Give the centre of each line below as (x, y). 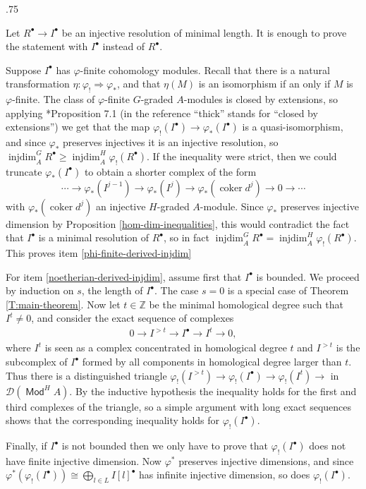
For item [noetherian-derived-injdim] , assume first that (124, 276)
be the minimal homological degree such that (246, 304)
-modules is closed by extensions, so (261, 99)
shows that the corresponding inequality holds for (113, 420)
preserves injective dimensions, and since (266, 460)
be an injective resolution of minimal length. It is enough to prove (204, 32)
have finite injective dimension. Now (84, 460)
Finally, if (26, 446)
